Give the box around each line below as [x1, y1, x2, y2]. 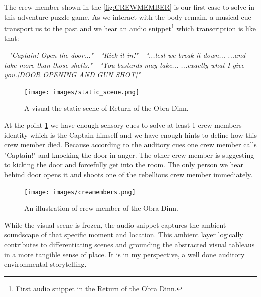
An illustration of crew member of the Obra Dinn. [24, 203, 178, 213]
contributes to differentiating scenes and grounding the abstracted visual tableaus [4, 239, 255, 250]
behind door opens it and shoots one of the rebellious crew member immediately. [4, 169, 253, 180]
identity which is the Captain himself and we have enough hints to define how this [4, 129, 257, 140]
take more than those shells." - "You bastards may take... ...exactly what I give [4, 59, 245, 70]
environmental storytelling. [4, 259, 87, 269]
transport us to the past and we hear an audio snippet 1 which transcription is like [4, 22, 256, 33]
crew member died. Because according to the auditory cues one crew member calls [4, 139, 257, 150]
